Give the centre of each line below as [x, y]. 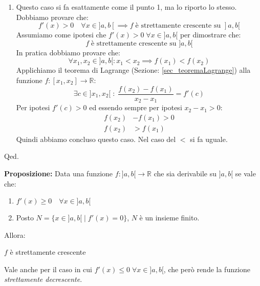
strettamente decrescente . [43, 279]
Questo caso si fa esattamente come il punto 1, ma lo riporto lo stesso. [126, 7]
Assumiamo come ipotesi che [61, 35]
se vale [245, 173]
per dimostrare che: [210, 35]
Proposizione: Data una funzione [59, 173]
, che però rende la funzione [207, 269]
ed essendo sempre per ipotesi [136, 107]
